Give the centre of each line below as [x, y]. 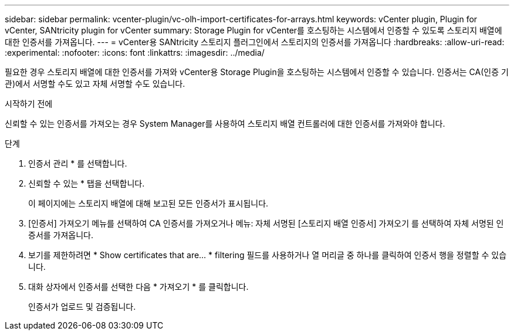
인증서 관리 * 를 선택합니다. [78, 163]
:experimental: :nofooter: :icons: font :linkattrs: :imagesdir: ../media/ [135, 53]
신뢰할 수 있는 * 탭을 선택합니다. [87, 183]
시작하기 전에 [29, 104]
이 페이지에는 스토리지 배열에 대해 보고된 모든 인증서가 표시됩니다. [148, 203]
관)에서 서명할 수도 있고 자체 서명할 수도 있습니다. [95, 84]
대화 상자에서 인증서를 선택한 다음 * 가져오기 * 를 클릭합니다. [138, 287]
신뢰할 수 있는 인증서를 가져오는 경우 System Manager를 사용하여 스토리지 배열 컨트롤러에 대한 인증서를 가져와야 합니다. [225, 123]
